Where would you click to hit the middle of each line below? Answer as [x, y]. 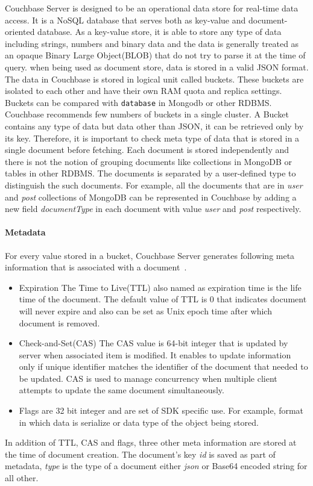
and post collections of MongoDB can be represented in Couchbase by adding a [151, 197]
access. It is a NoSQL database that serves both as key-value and [125, 20]
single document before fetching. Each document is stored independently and [147, 150]
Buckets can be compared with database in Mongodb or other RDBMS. [138, 102]
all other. [22, 478]
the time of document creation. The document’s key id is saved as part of [140, 454]
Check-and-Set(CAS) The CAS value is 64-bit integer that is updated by [153, 343]
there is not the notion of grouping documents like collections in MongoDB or [148, 161]
